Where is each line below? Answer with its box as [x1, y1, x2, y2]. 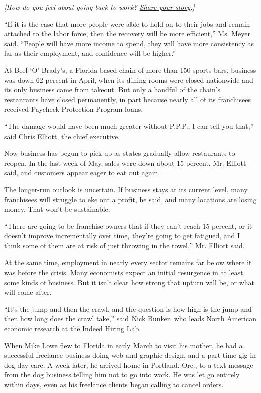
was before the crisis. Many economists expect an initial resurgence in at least [4, 267, 243, 278]
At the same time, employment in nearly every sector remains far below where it [4, 257, 252, 268]
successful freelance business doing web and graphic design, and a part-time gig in [4, 350, 256, 360]
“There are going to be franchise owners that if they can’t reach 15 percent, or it [4, 220, 252, 231]
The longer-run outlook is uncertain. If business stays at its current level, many [4, 184, 248, 194]
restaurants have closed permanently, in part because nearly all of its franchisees [4, 94, 251, 104]
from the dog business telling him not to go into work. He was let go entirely [4, 369, 240, 380]
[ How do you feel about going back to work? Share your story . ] [4, 2, 195, 12]
